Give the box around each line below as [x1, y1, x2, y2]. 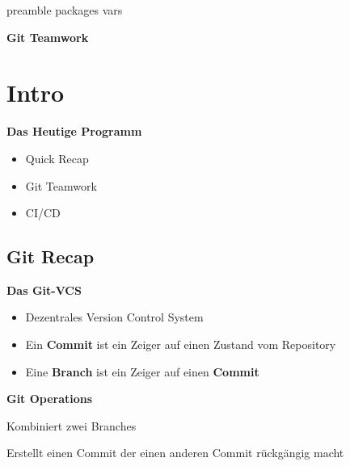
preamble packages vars [6, 2, 123, 18]
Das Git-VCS [6, 281, 82, 298]
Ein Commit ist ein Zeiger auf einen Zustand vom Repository [25, 336, 336, 353]
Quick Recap [25, 149, 89, 166]
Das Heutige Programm [6, 123, 142, 140]
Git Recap [6, 244, 95, 269]
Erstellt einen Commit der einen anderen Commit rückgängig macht [6, 444, 344, 461]
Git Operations [6, 390, 93, 407]
